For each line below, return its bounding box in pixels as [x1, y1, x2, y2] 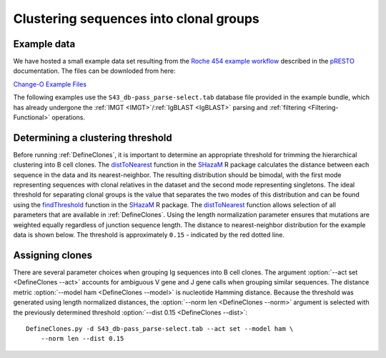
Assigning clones [13, 249, 93, 261]
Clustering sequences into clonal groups [13, 11, 260, 26]
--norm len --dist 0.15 [40, 334, 124, 343]
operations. [51, 113, 86, 121]
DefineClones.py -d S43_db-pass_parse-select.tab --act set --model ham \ [26, 324, 294, 332]
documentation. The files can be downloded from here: [13, 66, 176, 75]
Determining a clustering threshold [13, 131, 173, 144]
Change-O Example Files [13, 79, 87, 89]
